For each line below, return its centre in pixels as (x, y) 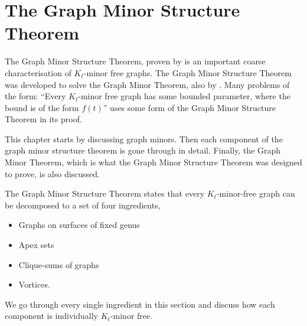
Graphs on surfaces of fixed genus (79, 225)
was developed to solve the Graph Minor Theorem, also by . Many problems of (147, 84)
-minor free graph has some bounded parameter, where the (184, 96)
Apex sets (36, 245)
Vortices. (34, 284)
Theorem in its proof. (43, 119)
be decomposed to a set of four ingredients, (83, 205)
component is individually (52, 316)
